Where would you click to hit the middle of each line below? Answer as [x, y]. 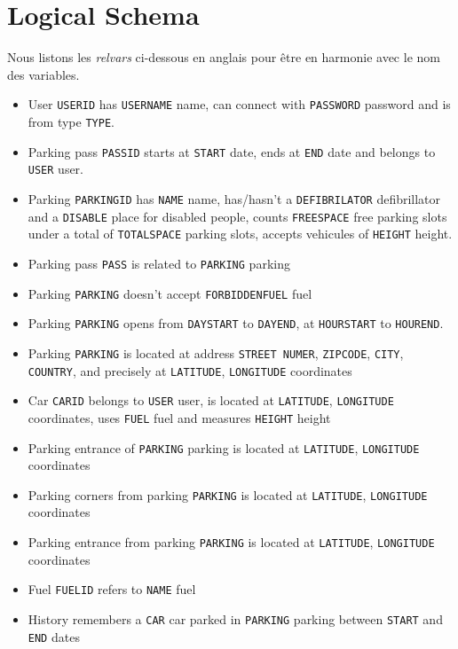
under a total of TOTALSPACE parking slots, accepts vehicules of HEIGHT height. [240, 234]
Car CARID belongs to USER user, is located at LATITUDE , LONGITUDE [211, 400]
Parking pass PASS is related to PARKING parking [159, 263]
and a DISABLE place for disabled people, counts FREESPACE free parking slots [237, 216]
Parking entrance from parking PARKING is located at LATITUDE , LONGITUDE [231, 542]
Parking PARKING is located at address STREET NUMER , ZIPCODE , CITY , [216, 352]
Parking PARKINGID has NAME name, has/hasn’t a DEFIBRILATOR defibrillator [234, 198]
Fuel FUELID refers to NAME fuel [112, 589]
